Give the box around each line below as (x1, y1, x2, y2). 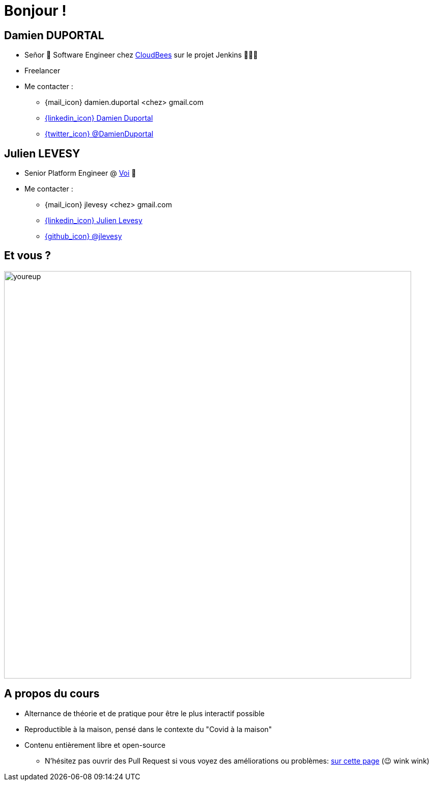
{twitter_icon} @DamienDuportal (45, 129, 154, 139)
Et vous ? (4, 249, 51, 262)
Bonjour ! (4, 2, 67, 19)
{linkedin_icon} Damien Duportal (45, 114, 153, 123)
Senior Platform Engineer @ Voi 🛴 (24, 169, 136, 178)
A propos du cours (4, 687, 100, 700)
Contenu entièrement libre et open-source (24, 740, 166, 749)
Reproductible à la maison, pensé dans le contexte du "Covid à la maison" (24, 724, 272, 734)
